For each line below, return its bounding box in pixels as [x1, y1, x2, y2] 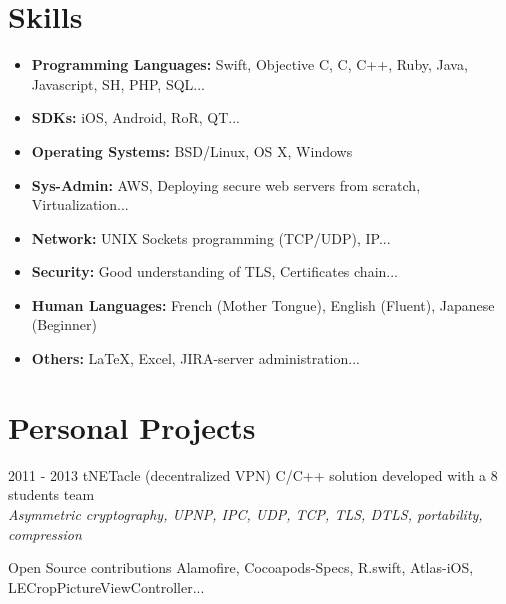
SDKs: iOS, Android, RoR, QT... [31, 107, 240, 128]
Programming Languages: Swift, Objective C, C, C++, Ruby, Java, [31, 54, 468, 75]
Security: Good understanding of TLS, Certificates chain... [31, 261, 399, 282]
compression [8, 523, 82, 544]
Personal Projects [8, 406, 256, 447]
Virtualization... [31, 194, 129, 215]
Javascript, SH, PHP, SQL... [31, 73, 206, 94]
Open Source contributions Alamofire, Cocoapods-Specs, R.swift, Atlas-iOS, [8, 557, 474, 578]
